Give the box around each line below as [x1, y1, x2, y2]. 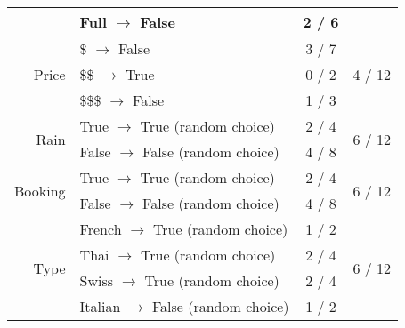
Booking [14, 180, 66, 201]
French [79, 219, 122, 239]
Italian [79, 296, 121, 316]
